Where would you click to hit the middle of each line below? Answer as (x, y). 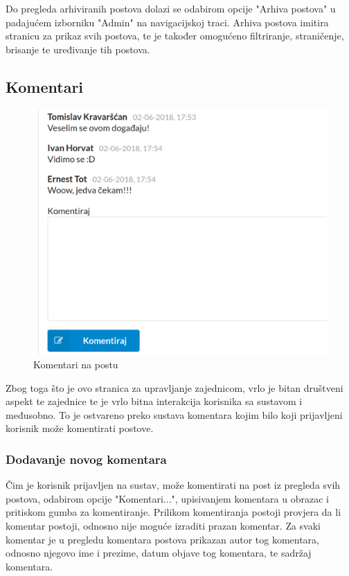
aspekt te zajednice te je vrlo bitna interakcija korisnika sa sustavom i (154, 401)
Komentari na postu (76, 364)
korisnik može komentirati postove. (80, 428)
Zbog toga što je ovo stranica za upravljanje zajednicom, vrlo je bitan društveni (174, 387)
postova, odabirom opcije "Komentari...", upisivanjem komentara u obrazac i (167, 498)
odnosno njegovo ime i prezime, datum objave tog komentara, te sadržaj (159, 553)
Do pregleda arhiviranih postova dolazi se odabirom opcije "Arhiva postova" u (171, 8)
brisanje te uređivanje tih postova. (78, 49)
